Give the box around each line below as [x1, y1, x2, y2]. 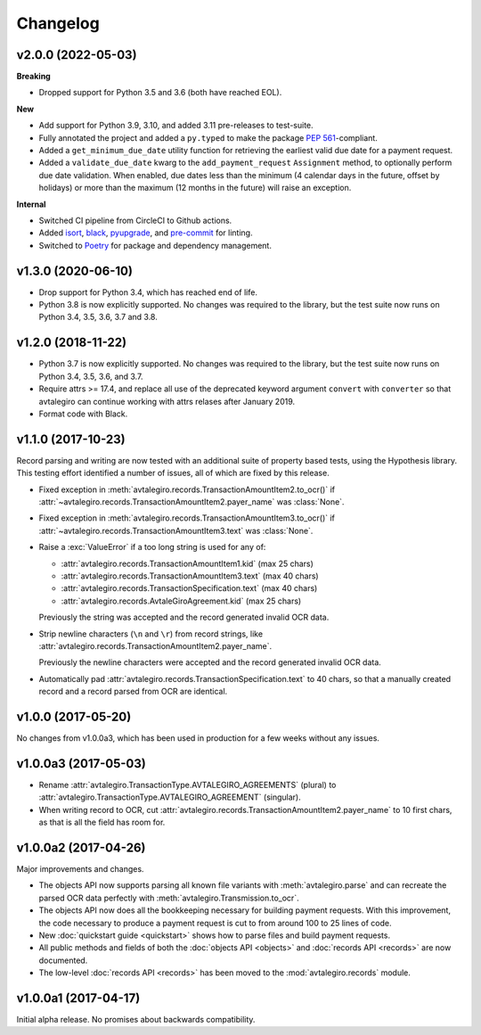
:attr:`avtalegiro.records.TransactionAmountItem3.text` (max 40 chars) [61, 571, 320, 581]
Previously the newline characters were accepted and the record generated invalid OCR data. [38, 657, 382, 668]
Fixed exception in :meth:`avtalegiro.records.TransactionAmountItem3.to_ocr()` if [38, 513, 336, 523]
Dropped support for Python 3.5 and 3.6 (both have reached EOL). [38, 87, 282, 98]
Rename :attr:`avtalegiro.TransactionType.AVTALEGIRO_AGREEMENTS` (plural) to [38, 779, 337, 790]
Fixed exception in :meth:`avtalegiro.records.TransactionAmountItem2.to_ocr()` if [38, 484, 336, 495]
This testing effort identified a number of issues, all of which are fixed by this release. [16, 468, 330, 479]
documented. [38, 955, 88, 965]
